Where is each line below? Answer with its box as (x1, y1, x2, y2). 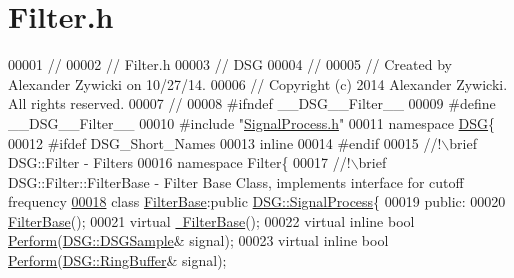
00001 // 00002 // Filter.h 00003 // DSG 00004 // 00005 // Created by (8, 54, 452, 75)
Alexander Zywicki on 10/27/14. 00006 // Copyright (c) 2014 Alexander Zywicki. (8, 73, 508, 94)
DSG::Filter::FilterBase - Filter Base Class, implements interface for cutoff (8, 171, 464, 192)
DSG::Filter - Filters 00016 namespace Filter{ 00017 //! (8, 152, 351, 173)
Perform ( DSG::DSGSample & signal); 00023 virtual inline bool (8, 230, 389, 251)
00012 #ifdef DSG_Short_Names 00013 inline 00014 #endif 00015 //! (8, 132, 442, 153)
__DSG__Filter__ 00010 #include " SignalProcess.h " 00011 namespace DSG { (8, 112, 496, 133)
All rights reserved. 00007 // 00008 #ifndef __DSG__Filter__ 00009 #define (8, 93, 496, 114)
